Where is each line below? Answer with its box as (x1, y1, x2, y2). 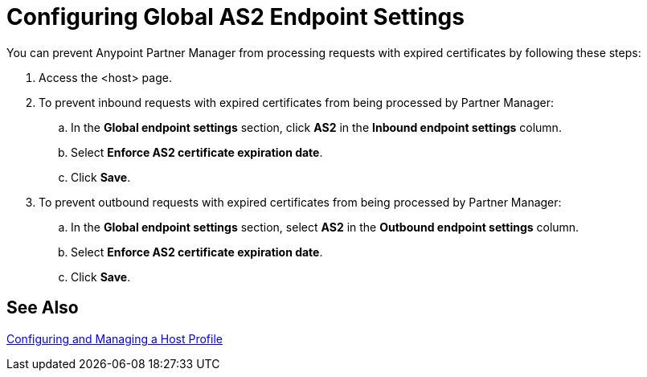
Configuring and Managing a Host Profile (6, 331, 223, 346)
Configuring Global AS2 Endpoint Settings (6, 3, 465, 31)
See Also (6, 297, 79, 318)
